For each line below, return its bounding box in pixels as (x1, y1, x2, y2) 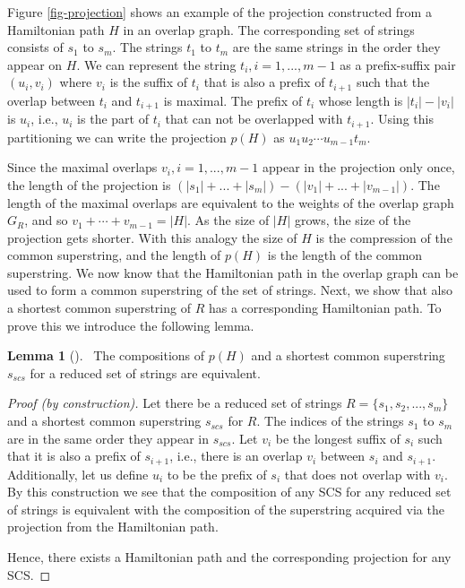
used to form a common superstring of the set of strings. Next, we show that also (7, 281, 452, 299)
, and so (24, 211, 68, 229)
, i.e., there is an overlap (169, 446, 303, 465)
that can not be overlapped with (165, 109, 343, 128)
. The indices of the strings (256, 411, 404, 430)
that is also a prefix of (203, 73, 325, 91)
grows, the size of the (294, 211, 411, 229)
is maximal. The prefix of (163, 91, 303, 109)
